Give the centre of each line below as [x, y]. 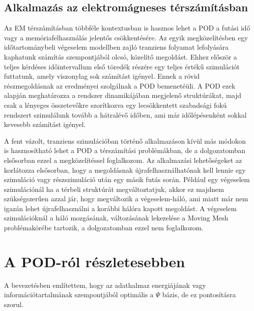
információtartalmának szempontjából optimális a [79, 295]
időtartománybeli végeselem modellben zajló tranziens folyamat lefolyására [116, 47]
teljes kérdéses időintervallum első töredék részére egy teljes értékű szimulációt [122, 66]
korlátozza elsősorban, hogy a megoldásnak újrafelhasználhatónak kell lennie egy [125, 170]
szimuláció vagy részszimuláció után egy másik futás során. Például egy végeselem [127, 179]
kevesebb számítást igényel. [45, 124]
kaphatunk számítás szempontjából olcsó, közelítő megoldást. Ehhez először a [121, 56]
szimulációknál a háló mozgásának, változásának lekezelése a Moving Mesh [116, 218]
